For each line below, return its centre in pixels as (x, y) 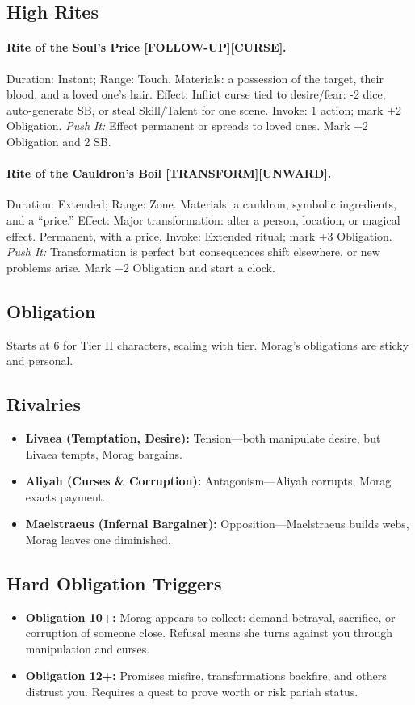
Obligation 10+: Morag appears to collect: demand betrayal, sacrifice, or (210, 617)
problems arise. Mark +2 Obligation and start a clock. (141, 267)
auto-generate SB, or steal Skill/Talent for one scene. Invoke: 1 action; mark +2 (204, 109)
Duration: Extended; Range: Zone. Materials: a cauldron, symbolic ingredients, (201, 204)
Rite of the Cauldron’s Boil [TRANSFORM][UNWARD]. (169, 173)
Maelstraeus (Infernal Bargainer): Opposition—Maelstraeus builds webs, (217, 524)
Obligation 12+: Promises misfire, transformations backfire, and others (206, 676)
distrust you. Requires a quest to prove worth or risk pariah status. (192, 692)
